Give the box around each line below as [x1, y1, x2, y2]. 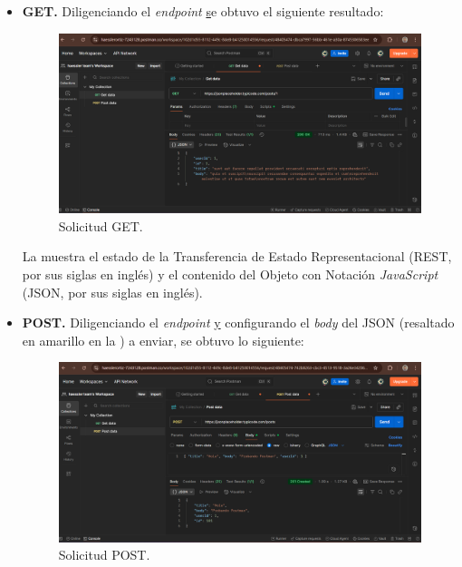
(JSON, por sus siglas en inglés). [22, 282, 203, 301]
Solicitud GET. [58, 216, 143, 235]
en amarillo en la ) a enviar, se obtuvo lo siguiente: [22, 330, 304, 349]
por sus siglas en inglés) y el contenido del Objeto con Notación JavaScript [22, 264, 438, 283]
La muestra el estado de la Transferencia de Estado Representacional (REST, [22, 247, 452, 266]
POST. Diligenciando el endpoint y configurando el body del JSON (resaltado [22, 313, 455, 332]
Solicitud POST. [58, 545, 150, 564]
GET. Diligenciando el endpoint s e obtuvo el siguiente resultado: [22, 2, 384, 20]
